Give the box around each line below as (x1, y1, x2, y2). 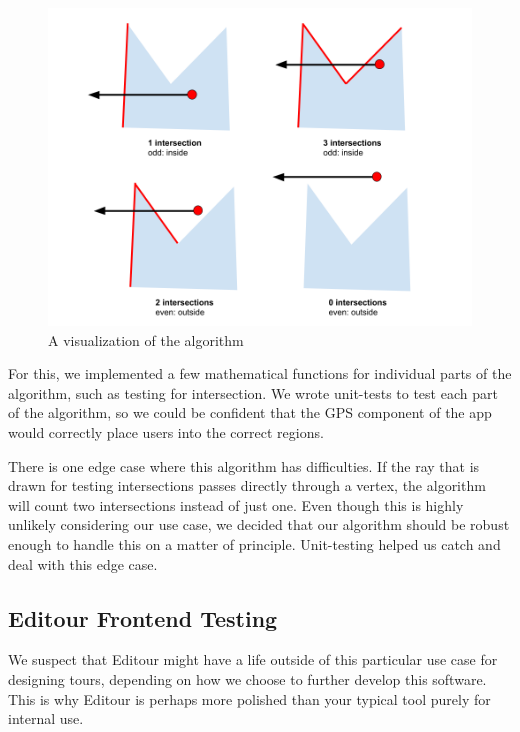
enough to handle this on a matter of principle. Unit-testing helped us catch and (8, 533, 501, 554)
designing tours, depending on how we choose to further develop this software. (8, 668, 487, 689)
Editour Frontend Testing (8, 602, 278, 633)
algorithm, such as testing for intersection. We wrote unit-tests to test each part (8, 382, 498, 403)
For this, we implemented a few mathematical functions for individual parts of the (8, 363, 512, 384)
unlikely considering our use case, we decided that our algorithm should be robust (8, 514, 510, 535)
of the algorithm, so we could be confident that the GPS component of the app (8, 402, 492, 423)
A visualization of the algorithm (48, 329, 244, 350)
